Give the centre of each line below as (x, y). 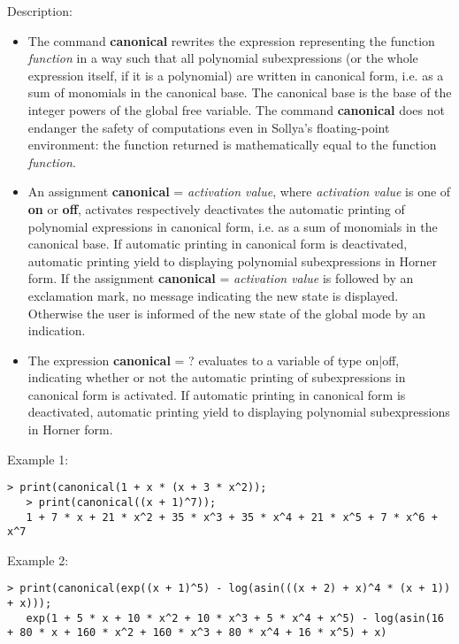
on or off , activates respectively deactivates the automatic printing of (216, 208)
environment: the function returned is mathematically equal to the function (232, 145)
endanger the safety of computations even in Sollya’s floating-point (209, 127)
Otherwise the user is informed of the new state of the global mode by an (226, 313)
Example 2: (38, 560)
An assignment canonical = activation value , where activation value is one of (239, 192)
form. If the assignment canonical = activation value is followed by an (221, 278)
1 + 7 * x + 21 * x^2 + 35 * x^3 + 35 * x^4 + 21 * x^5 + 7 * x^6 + (232, 517)
